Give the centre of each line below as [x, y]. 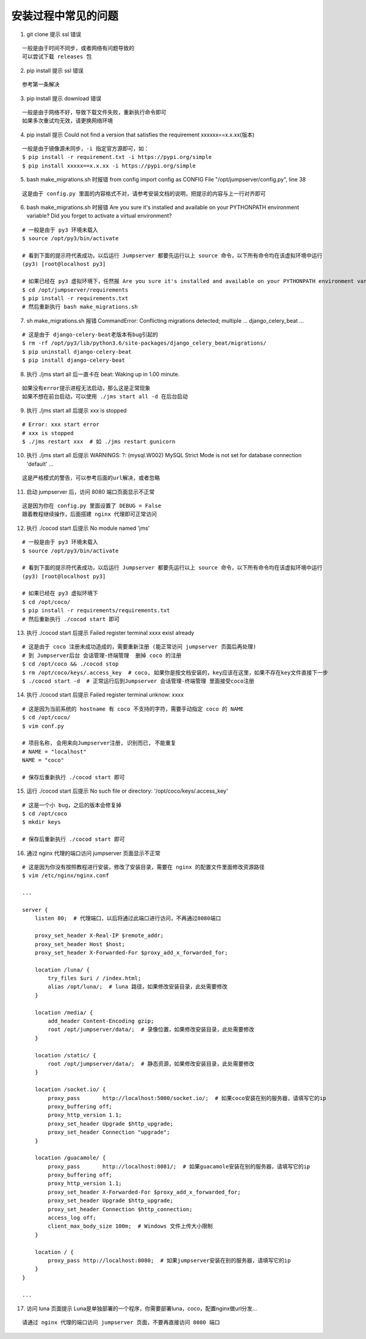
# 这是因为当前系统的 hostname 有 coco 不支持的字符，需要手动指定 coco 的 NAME [133, 709]
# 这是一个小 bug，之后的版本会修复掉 [72, 805]
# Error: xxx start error [61, 424]
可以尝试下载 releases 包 [57, 57]
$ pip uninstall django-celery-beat [77, 352]
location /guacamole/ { [70, 1158]
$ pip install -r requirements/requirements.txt [96, 611]
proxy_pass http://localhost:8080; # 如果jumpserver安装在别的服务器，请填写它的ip [169, 1260]
